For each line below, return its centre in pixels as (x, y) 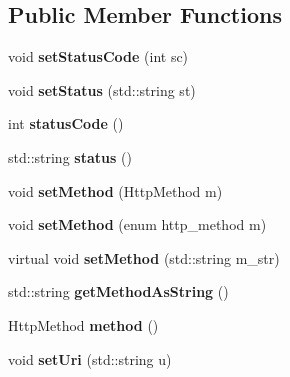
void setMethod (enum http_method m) (137, 224)
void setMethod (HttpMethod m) (115, 190)
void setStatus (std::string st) (102, 89)
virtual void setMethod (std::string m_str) (144, 257)
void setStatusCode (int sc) (98, 56)
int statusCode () (66, 123)
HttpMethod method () (83, 324)
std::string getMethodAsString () (118, 291)
